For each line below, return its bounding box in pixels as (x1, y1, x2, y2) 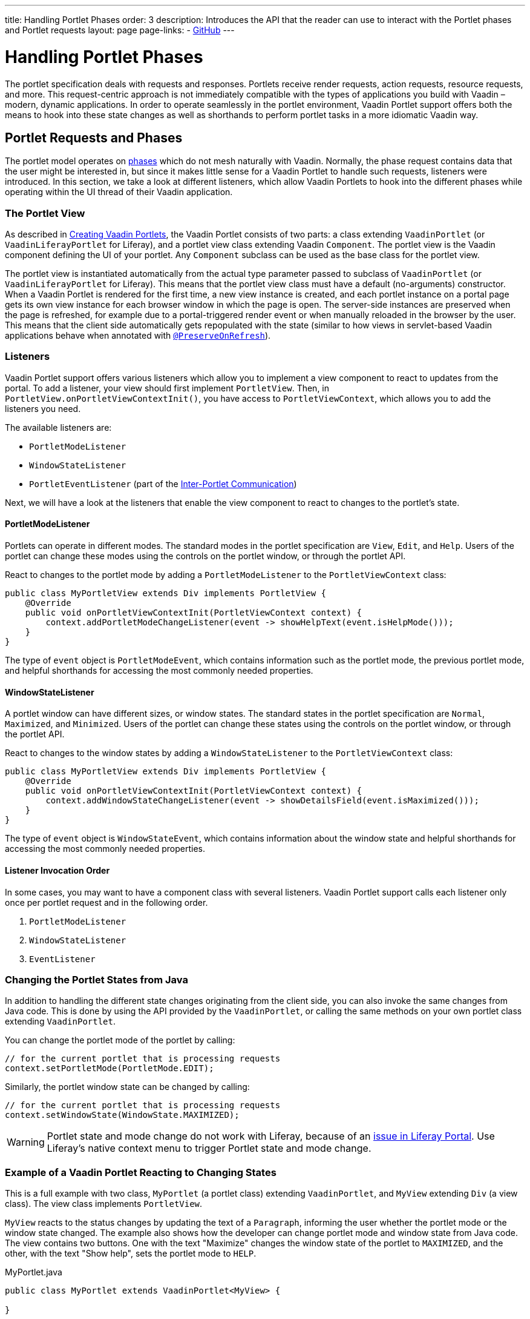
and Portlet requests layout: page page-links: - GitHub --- (5, 25, 235, 35)
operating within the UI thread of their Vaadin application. (5, 187, 233, 198)
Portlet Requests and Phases (5, 130, 183, 145)
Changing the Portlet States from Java (5, 973, 188, 986)
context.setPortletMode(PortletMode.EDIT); (5, 1063, 214, 1074)
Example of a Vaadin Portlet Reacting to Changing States (5, 1166, 276, 1178)
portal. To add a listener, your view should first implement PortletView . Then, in (5, 382, 330, 393)
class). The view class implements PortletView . (5, 1198, 203, 1209)
